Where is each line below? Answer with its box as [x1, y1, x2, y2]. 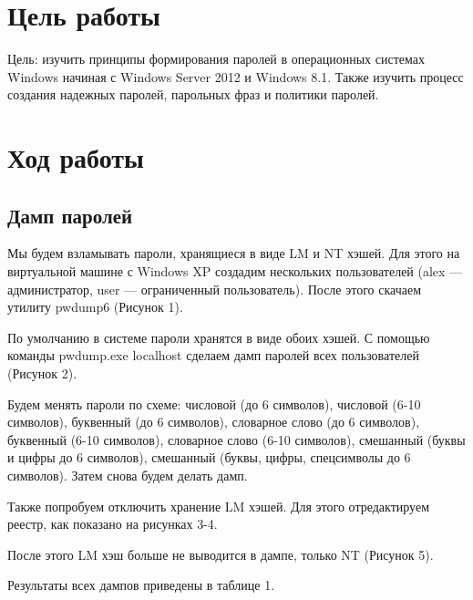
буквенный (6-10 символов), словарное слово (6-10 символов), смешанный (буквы [7, 429, 466, 449]
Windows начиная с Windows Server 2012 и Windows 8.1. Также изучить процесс [7, 67, 464, 86]
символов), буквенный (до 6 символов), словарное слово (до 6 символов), [7, 412, 420, 431]
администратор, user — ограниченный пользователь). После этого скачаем [7, 279, 422, 298]
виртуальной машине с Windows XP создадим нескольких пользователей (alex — [7, 262, 463, 281]
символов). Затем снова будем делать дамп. [7, 466, 248, 485]
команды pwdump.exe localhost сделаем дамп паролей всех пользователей [7, 346, 419, 365]
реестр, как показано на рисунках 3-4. [7, 514, 218, 533]
